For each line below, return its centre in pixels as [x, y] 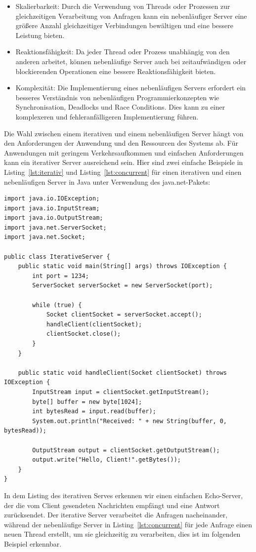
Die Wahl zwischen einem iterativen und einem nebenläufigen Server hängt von [124, 133]
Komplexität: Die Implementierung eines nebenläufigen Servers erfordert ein [131, 88]
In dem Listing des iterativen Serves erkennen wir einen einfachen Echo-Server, [124, 495]
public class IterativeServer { [57, 256]
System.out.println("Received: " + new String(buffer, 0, [130, 421]
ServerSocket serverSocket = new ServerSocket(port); [123, 286]
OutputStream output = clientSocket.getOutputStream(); [126, 450]
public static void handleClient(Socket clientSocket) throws [123, 373]
